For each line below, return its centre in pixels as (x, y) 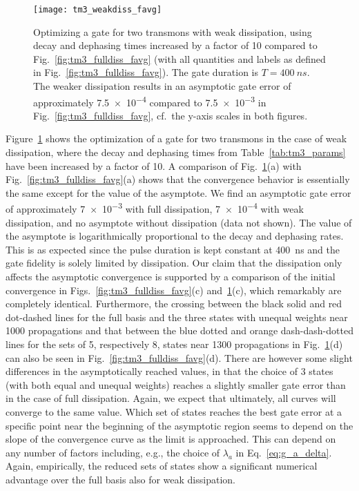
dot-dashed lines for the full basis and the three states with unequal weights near (177, 317)
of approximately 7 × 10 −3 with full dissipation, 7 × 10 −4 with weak (155, 208)
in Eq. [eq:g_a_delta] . (284, 452)
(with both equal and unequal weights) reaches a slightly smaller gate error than (176, 384)
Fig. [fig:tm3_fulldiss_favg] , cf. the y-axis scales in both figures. (171, 115)
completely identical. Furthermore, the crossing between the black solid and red (174, 304)
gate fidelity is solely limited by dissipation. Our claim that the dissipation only (174, 263)
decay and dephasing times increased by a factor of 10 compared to (175, 45)
